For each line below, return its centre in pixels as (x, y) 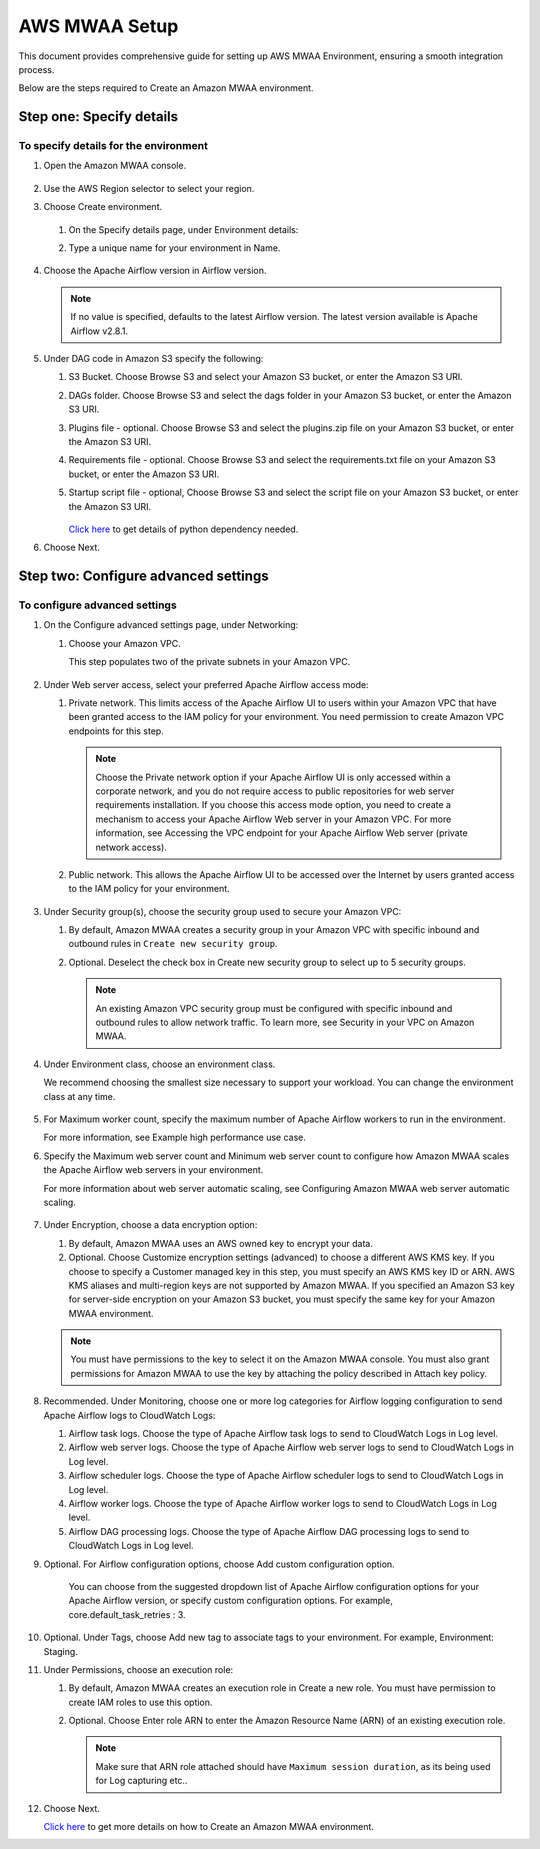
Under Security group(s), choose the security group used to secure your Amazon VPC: (222, 911)
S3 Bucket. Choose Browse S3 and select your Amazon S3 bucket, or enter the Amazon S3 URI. (266, 377)
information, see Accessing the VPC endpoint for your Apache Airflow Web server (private (282, 833)
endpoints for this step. (116, 731)
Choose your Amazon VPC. (125, 643)
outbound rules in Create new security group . (173, 944)
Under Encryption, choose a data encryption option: (150, 1225)
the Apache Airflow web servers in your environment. (153, 1170)
